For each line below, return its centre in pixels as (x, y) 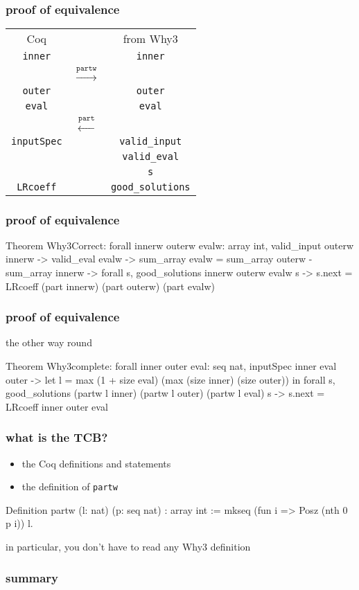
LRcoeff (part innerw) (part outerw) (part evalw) (110, 286)
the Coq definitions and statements (96, 463)
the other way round (49, 342)
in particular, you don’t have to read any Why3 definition (128, 547)
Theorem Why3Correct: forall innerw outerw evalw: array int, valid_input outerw (180, 245)
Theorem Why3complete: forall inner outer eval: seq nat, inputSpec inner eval (171, 366)
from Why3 (150, 39)
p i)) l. (19, 523)
